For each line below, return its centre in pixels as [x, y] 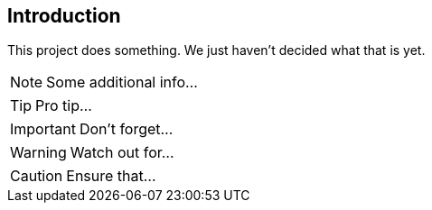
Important [43, 129]
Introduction [64, 16]
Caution [37, 176]
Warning [38, 153]
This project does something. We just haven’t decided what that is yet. [216, 50]
